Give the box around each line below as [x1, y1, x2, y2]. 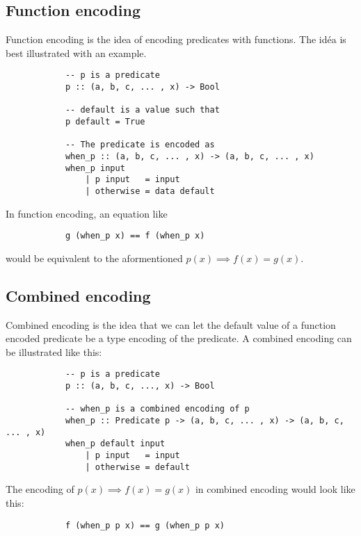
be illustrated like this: [6, 344, 102, 359]
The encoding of [6, 482, 74, 496]
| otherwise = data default [85, 186, 215, 196]
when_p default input [65, 439, 166, 449]
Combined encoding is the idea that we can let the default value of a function [6, 317, 336, 332]
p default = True [65, 117, 145, 127]
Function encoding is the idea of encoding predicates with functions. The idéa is [6, 32, 346, 47]
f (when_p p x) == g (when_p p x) [65, 520, 225, 530]
